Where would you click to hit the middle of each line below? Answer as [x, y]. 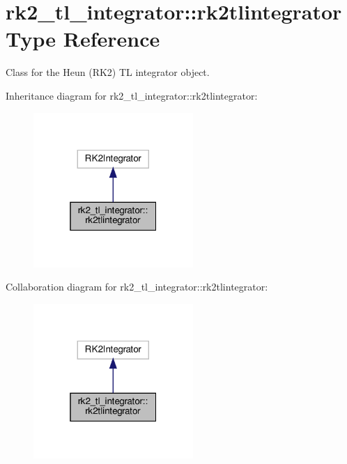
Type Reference [83, 39]
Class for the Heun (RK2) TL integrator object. [108, 72]
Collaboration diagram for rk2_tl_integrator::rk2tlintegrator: [137, 287]
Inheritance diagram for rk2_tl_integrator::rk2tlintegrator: [132, 95]
